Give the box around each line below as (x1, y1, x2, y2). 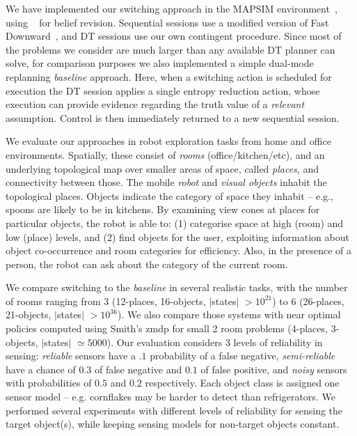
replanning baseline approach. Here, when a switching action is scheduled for (6, 69, 332, 84)
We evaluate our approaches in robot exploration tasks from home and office (6, 134, 331, 148)
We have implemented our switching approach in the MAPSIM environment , (6, 1, 338, 15)
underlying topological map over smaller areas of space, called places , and (6, 161, 319, 176)
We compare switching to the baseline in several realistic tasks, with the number (6, 280, 348, 295)
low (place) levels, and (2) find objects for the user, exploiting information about (6, 229, 349, 244)
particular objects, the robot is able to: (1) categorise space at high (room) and (6, 215, 344, 230)
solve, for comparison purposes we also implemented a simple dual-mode (6, 56, 314, 70)
